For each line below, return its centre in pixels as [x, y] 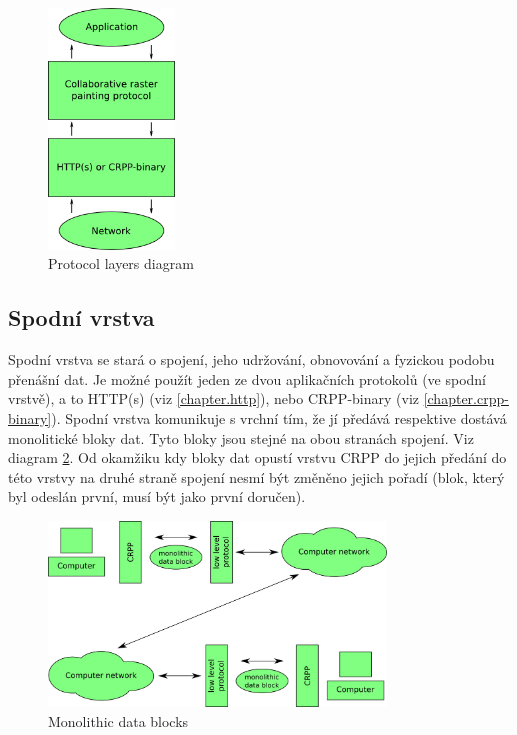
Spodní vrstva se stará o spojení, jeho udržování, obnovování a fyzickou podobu [251, 359]
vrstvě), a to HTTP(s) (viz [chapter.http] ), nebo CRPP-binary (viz [213, 398]
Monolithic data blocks [118, 721]
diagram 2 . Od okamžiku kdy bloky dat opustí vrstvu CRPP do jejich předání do [257, 457]
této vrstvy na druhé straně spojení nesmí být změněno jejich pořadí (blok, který [256, 476]
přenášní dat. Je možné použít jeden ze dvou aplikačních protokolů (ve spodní [247, 378]
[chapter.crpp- [466, 398]
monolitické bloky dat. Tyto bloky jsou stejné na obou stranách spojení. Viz [241, 437]
